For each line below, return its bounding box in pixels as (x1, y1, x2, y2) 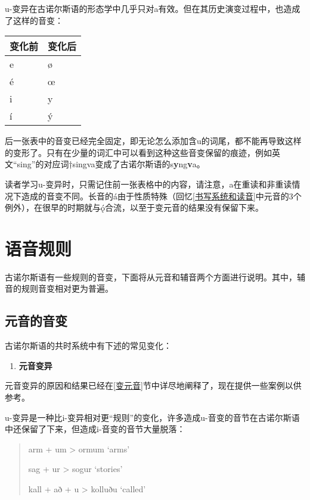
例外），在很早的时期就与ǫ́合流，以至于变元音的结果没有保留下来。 (5, 201, 263, 214)
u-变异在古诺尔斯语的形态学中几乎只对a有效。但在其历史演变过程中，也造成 (5, 2, 300, 14)
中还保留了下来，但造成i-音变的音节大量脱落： (5, 423, 185, 435)
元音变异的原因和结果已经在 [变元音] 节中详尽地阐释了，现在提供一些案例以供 (5, 379, 302, 392)
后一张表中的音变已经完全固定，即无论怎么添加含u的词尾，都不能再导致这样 (5, 135, 302, 147)
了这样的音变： (5, 14, 63, 26)
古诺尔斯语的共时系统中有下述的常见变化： (5, 339, 172, 352)
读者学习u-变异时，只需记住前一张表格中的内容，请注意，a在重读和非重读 (5, 177, 292, 190)
